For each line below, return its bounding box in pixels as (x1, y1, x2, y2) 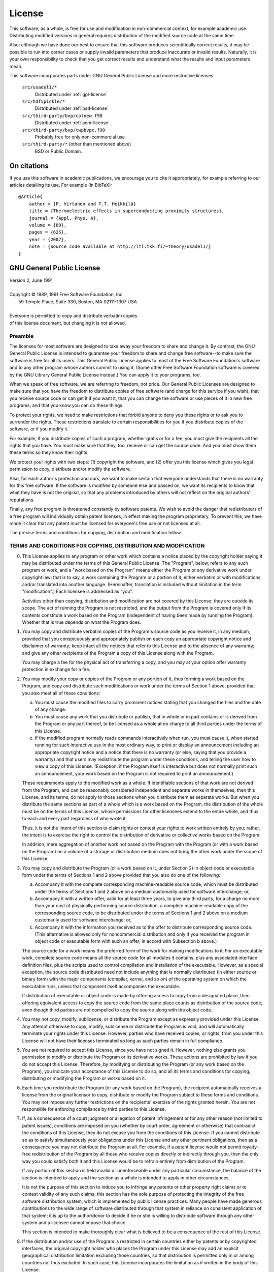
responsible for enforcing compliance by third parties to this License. (22, 1106, 166, 1112)
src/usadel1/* (22, 84, 57, 90)
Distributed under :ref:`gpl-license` (35, 91, 108, 97)
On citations (9, 161, 49, 170)
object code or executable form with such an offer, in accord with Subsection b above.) (35, 938, 217, 944)
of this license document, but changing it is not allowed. (9, 320, 126, 326)
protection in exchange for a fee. (22, 667, 91, 673)
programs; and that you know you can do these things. (9, 402, 124, 409)
